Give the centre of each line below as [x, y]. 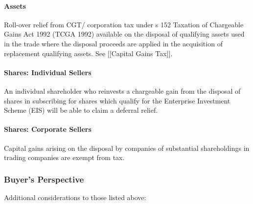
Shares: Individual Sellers [48, 72]
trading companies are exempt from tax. [64, 157]
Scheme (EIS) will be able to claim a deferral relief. [81, 110]
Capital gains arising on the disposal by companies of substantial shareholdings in [127, 148]
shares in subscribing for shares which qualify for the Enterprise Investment [117, 100]
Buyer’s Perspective [44, 179]
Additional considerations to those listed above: [75, 197]
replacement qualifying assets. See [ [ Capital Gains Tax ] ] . [88, 53]
